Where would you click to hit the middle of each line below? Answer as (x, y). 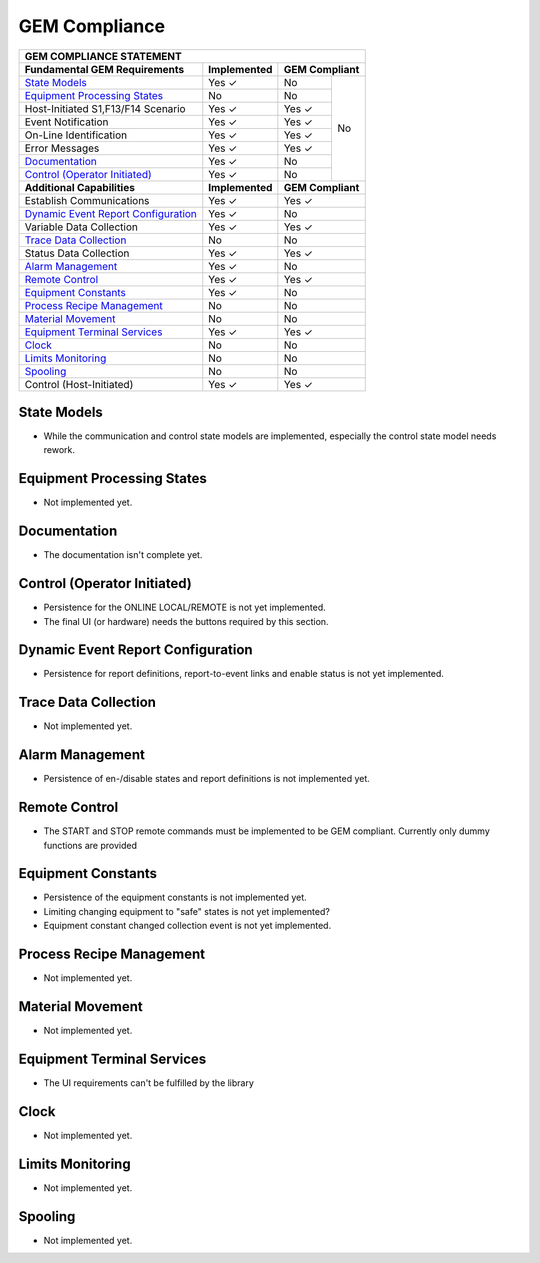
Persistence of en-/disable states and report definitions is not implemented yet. (206, 779)
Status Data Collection (77, 253)
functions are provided (90, 845)
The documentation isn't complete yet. (123, 555)
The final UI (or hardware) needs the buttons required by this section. (186, 621)
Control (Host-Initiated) (79, 384)
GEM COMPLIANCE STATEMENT (103, 56)
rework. (59, 450)
